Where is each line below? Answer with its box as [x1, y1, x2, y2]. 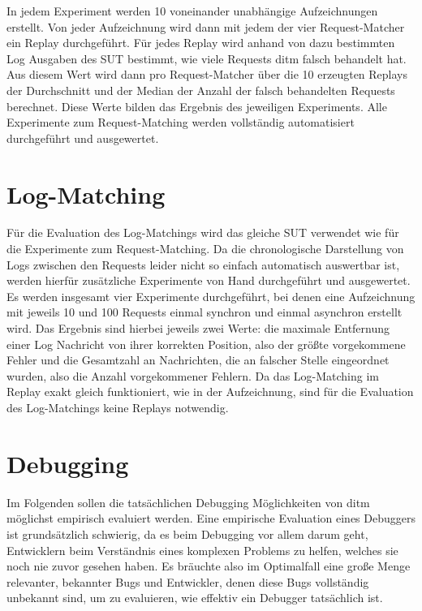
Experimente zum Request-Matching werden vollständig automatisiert [6, 114, 355, 131]
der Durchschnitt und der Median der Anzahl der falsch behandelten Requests [6, 81, 395, 98]
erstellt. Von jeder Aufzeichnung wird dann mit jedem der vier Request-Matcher [6, 18, 405, 35]
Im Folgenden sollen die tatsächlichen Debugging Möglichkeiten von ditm [6, 493, 370, 510]
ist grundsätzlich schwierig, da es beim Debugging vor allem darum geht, [6, 525, 368, 542]
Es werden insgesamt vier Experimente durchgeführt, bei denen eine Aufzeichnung [6, 287, 416, 304]
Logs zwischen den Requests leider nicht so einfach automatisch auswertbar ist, [6, 256, 400, 273]
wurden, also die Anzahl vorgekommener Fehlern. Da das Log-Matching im [6, 367, 380, 384]
